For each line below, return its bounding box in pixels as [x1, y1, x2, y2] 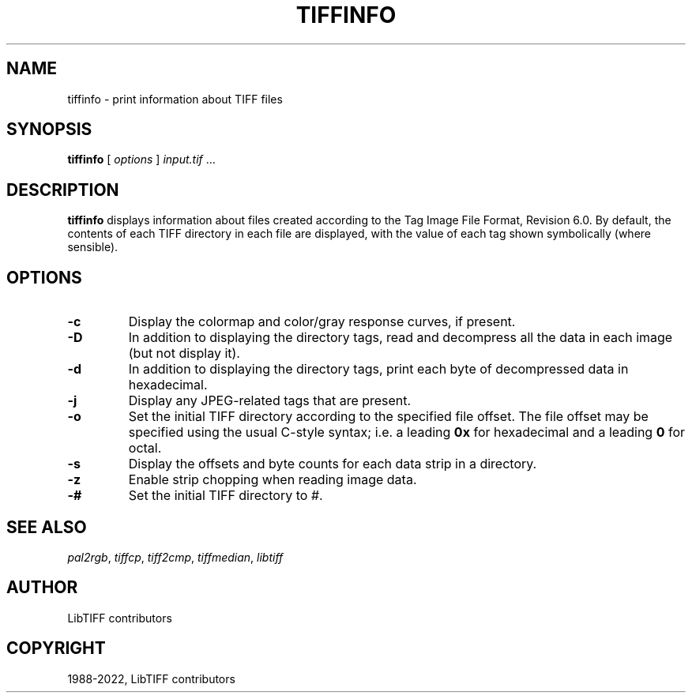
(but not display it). [128, 345, 240, 362]
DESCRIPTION [6, 179, 119, 200]
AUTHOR [6, 577, 78, 598]
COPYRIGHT [6, 638, 106, 659]
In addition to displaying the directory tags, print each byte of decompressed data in [128, 361, 629, 378]
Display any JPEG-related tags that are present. [128, 393, 412, 409]
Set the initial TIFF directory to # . [128, 487, 323, 504]
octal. [128, 440, 162, 457]
